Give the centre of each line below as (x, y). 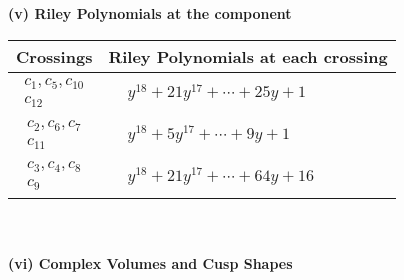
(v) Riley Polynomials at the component (150, 13)
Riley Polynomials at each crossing (248, 56)
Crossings (54, 56)
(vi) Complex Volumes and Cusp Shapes (150, 262)
